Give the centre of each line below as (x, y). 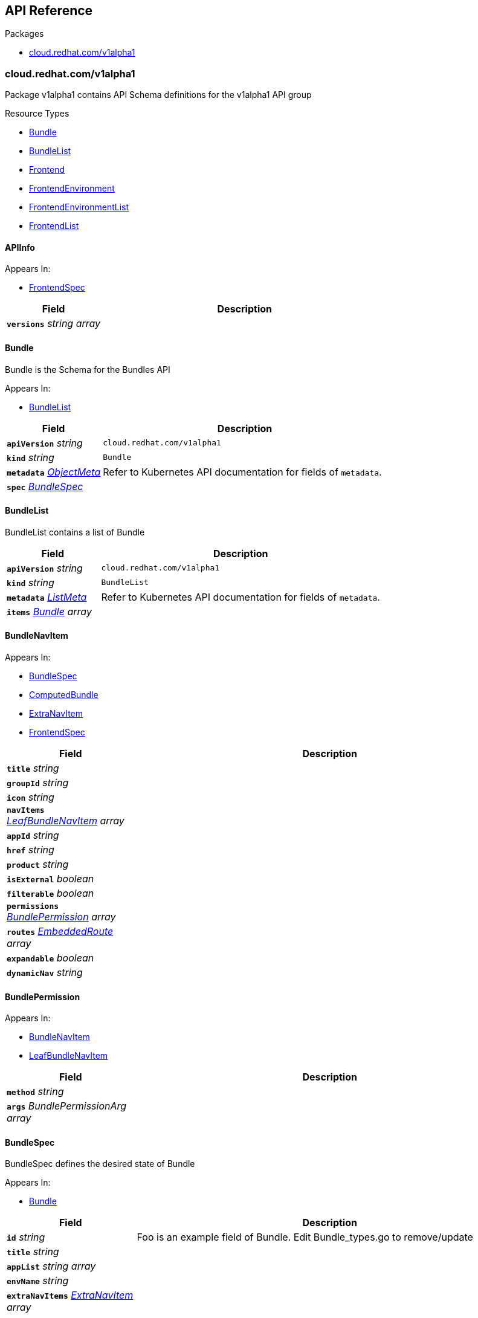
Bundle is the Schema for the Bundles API (88, 369)
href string (31, 850)
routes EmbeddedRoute (60, 932)
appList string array (51, 1266)
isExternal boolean (50, 879)
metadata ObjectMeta (54, 472)
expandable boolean (50, 958)
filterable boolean (50, 893)
